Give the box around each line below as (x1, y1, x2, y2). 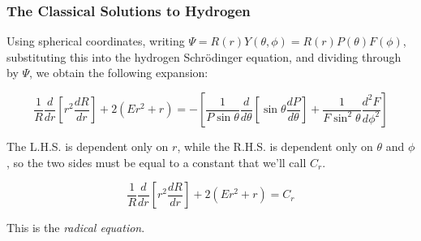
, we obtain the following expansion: (29, 64, 208, 81)
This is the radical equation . (6, 219, 145, 236)
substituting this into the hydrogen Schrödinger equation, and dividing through (6, 48, 402, 65)
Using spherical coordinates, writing (6, 32, 185, 49)
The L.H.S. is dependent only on (6, 138, 169, 154)
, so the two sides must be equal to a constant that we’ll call (6, 153, 307, 170)
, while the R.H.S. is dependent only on (177, 138, 373, 154)
